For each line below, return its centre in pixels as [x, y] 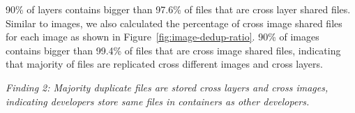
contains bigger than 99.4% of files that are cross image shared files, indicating [173, 50]
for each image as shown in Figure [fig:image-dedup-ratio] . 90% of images [163, 37]
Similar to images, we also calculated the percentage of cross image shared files [174, 23]
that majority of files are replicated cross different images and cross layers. [164, 64]
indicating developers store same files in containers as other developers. [158, 101]
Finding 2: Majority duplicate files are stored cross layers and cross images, [167, 87]
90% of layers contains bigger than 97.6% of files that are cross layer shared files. [178, 9]
